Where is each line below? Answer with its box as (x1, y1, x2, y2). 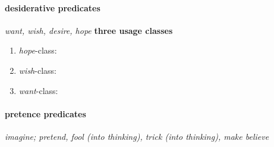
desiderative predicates (5, 1, 100, 14)
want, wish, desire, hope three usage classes (5, 24, 173, 36)
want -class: (18, 84, 58, 96)
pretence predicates (5, 107, 86, 120)
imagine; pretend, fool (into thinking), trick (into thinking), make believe (5, 130, 269, 142)
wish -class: (18, 64, 56, 76)
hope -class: (18, 44, 57, 57)
